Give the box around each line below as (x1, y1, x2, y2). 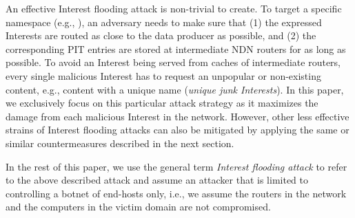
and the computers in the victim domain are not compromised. (6, 199, 271, 214)
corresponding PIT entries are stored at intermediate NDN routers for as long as (6, 41, 346, 56)
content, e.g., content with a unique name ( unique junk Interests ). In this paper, (6, 82, 344, 96)
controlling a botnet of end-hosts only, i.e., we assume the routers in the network (6, 186, 347, 200)
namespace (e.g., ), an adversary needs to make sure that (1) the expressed (6, 14, 322, 29)
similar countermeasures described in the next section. (6, 135, 234, 150)
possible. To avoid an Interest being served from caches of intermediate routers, (6, 55, 341, 69)
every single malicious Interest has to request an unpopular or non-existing (6, 68, 321, 83)
